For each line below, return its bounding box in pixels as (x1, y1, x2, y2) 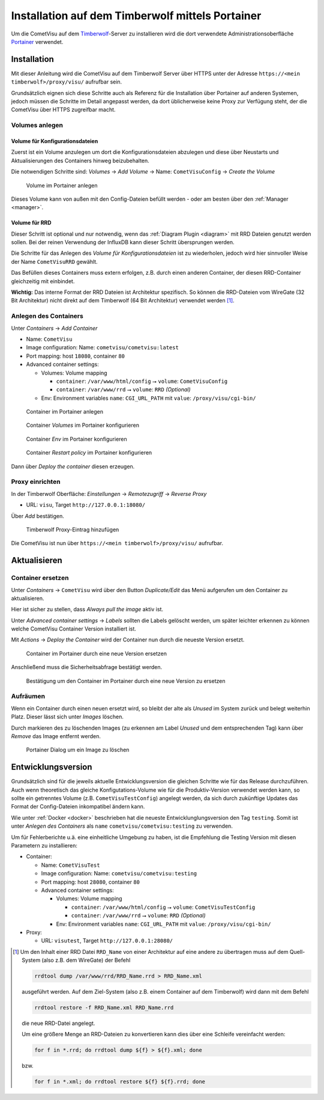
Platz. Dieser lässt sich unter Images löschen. (11, 713, 124, 721)
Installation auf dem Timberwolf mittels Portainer (11, 9, 262, 22)
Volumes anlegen (11, 121, 63, 129)
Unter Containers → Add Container (11, 325, 98, 332)
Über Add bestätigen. (11, 512, 64, 519)
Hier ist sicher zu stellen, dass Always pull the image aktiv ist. (11, 606, 164, 613)
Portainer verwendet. (11, 38, 64, 45)
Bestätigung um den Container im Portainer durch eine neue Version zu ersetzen (26, 677, 226, 685)
